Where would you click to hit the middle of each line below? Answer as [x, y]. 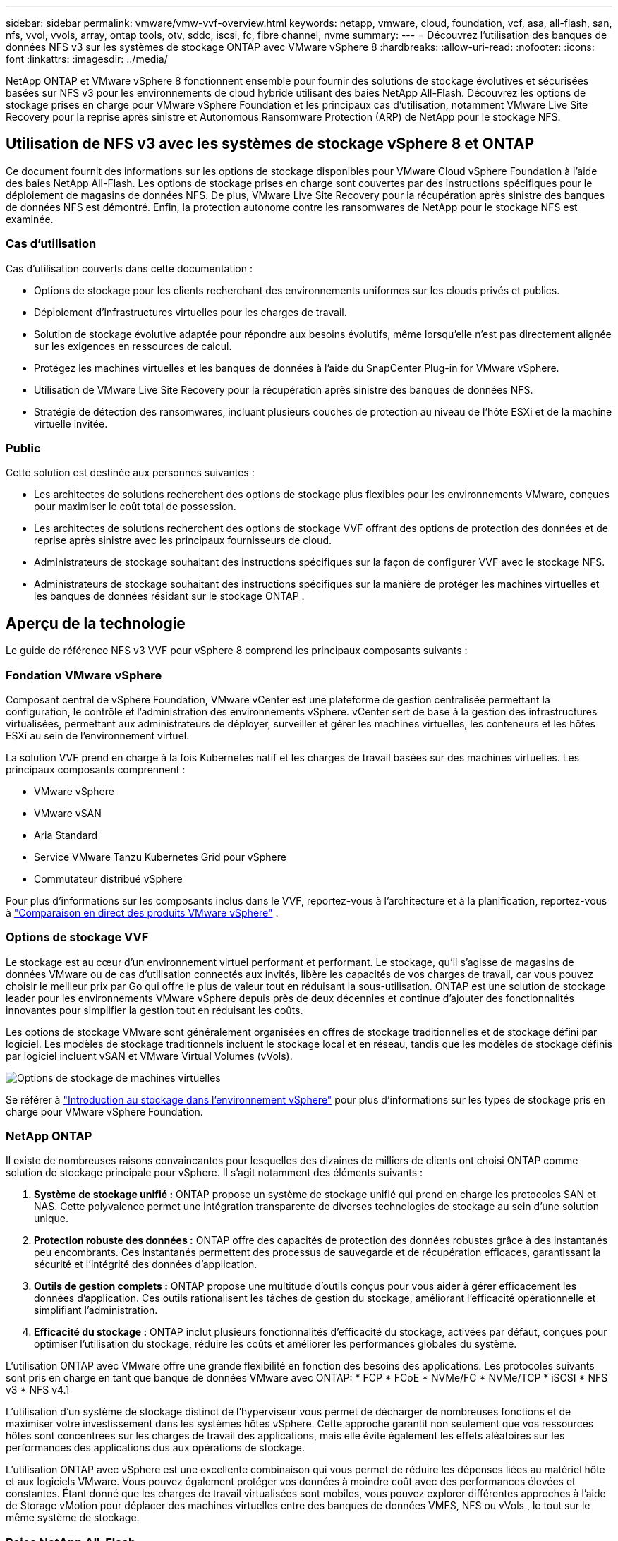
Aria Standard [66, 835]
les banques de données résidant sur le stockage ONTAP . [169, 596]
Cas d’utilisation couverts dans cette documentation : [129, 268]
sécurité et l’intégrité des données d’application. [146, 1264]
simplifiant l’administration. [96, 1310]
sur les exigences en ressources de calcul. [133, 346]
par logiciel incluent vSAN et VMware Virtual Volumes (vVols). [149, 1056]
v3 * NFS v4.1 [38, 1390]
